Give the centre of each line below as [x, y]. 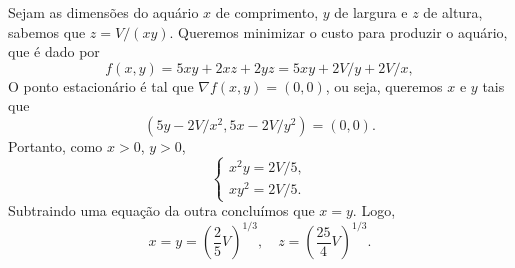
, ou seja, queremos [384, 85]
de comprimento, [267, 12]
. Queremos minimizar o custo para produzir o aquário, [338, 31]
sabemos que [47, 31]
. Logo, [374, 210]
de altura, [453, 12]
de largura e [371, 12]
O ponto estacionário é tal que [101, 85]
